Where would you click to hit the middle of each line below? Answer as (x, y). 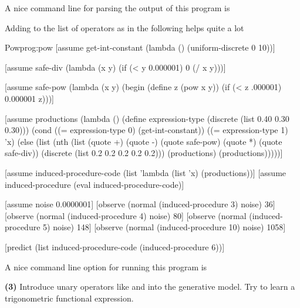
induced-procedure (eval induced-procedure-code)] (95, 184)
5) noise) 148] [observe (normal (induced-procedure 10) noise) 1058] (164, 227)
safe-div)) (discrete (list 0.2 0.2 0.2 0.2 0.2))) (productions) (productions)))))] (144, 153)
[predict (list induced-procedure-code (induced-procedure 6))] (115, 246)
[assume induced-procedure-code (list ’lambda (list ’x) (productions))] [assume (146, 172)
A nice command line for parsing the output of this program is (117, 8)
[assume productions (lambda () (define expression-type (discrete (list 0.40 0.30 (147, 118)
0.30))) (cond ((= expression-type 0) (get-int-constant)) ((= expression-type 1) (146, 130)
